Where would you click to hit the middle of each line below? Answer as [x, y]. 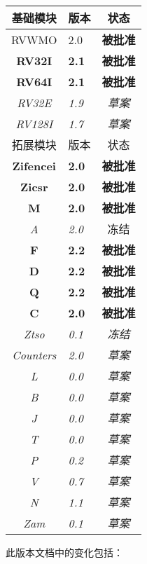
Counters [34, 355]
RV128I [34, 123]
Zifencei [34, 165]
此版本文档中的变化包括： [64, 552]
